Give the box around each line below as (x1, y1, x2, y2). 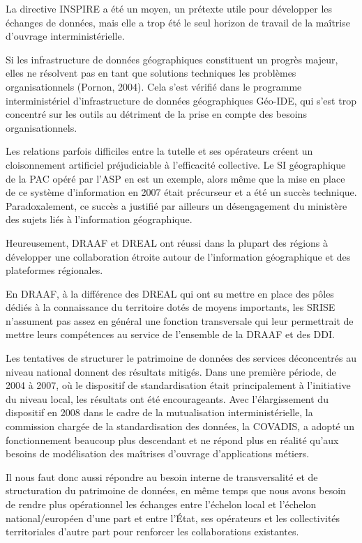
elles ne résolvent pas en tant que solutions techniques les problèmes (6, 66, 296, 80)
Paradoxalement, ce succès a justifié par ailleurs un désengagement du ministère (6, 198, 347, 213)
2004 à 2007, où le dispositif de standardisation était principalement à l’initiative (6, 378, 351, 392)
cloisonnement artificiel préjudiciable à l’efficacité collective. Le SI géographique (6, 157, 346, 171)
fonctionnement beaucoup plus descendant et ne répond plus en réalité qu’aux (6, 432, 339, 447)
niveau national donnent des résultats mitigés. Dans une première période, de (6, 364, 336, 378)
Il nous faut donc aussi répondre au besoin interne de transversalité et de (6, 469, 318, 484)
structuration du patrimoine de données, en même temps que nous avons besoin (6, 483, 346, 498)
